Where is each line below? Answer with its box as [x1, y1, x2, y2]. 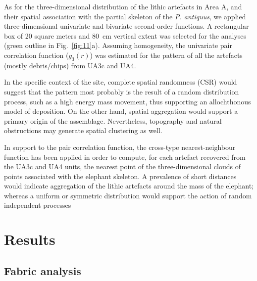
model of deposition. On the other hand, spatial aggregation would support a [4, 106, 238, 116]
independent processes [4, 200, 71, 210]
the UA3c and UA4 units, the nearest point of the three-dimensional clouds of [4, 161, 241, 172]
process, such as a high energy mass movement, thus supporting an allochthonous [4, 96, 251, 106]
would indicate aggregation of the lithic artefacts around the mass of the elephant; [4, 181, 254, 191]
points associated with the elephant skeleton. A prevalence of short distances [4, 171, 237, 181]
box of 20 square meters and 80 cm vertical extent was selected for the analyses [4, 30, 246, 41]
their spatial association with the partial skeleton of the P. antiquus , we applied [4, 11, 246, 21]
